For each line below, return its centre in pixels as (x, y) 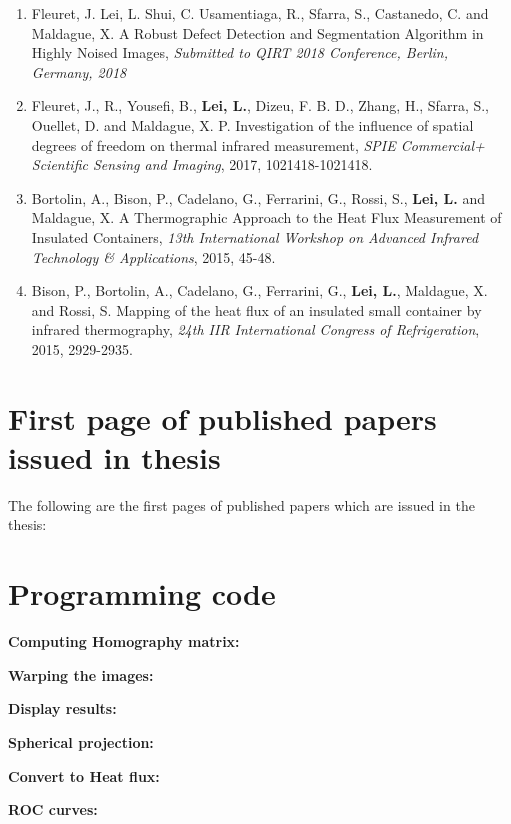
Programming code (142, 593)
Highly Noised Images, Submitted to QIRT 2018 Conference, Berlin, (240, 52)
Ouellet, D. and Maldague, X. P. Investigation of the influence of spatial (252, 124)
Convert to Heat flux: (84, 775)
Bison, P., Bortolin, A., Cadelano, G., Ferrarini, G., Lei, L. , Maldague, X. (259, 290)
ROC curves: (53, 809)
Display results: (62, 708)
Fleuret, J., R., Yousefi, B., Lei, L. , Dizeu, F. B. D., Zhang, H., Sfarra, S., (260, 105)
